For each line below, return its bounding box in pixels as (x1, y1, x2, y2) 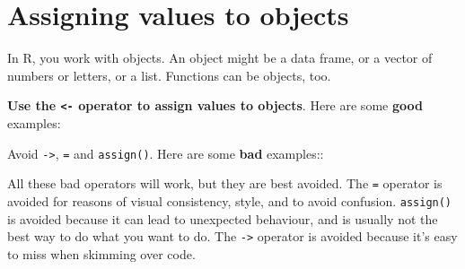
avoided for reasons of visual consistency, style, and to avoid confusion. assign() (7, 191, 452, 210)
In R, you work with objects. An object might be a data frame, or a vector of (7, 48, 433, 67)
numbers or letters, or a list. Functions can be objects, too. (7, 65, 331, 84)
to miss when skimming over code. (7, 244, 196, 263)
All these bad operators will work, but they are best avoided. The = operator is (7, 174, 443, 193)
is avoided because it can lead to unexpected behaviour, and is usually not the (7, 209, 438, 228)
